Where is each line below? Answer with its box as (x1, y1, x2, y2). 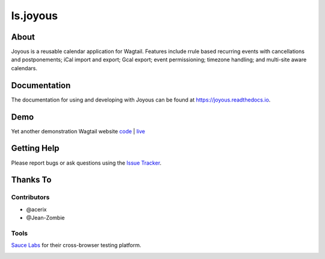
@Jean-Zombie (26, 214, 65, 222)
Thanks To (11, 175, 52, 185)
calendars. (11, 64, 37, 72)
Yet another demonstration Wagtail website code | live (11, 127, 146, 135)
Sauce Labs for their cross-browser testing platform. (11, 242, 141, 249)
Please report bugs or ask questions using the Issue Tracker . (11, 159, 162, 166)
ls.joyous (11, 9, 58, 22)
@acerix (26, 206, 47, 213)
